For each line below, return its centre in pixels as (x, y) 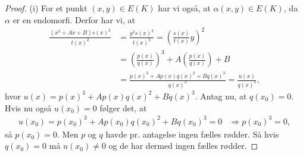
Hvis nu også (28, 107)
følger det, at (123, 107)
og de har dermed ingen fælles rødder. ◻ (183, 146)
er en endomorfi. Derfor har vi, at (74, 19)
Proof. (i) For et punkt (46, 8)
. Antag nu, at (221, 96)
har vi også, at (184, 8)
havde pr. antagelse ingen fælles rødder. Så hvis (192, 134)
